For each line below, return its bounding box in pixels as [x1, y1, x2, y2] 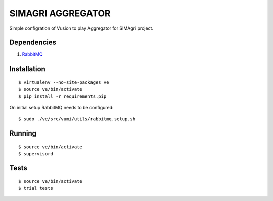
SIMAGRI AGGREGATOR [9, 8, 111, 19]
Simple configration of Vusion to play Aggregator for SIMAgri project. [9, 25, 154, 31]
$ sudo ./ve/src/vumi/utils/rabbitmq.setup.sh [18, 116, 136, 122]
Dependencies [9, 38, 57, 47]
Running [9, 129, 37, 138]
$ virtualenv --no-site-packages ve [18, 79, 109, 85]
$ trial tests [18, 185, 53, 191]
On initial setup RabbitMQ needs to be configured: [9, 105, 114, 111]
